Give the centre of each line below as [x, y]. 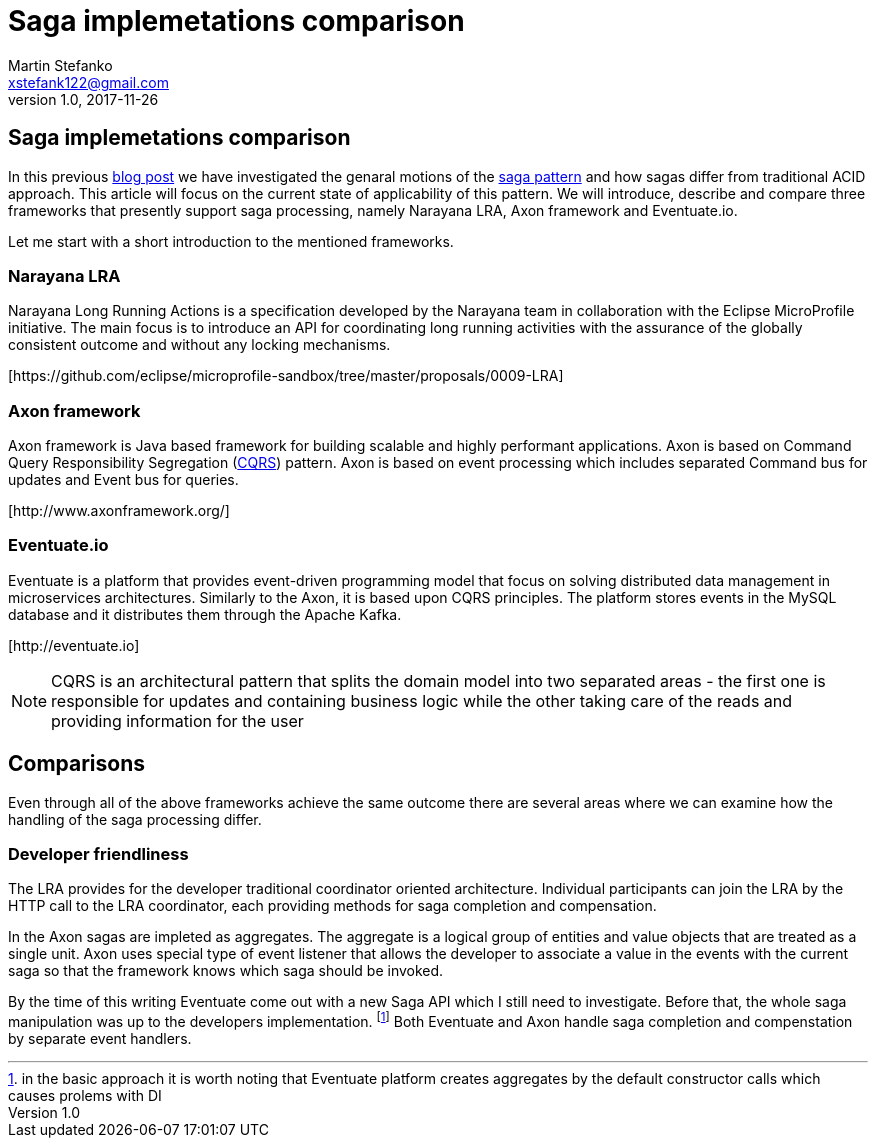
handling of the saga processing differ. [135, 819]
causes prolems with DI [85, 1096]
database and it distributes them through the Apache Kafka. [205, 614]
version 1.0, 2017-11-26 [83, 99]
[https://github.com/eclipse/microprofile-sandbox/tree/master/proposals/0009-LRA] [286, 376]
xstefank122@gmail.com [88, 82]
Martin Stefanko [60, 65]
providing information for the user [177, 720]
